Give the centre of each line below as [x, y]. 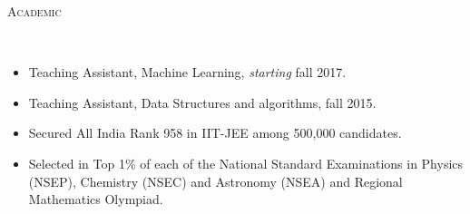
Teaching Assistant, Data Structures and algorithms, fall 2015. [202, 102]
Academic [34, 11]
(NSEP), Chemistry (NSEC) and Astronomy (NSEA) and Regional [215, 181]
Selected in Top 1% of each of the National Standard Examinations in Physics [246, 163]
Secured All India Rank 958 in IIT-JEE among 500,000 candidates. [215, 133]
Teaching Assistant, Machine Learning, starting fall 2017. [187, 72]
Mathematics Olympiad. [96, 199]
